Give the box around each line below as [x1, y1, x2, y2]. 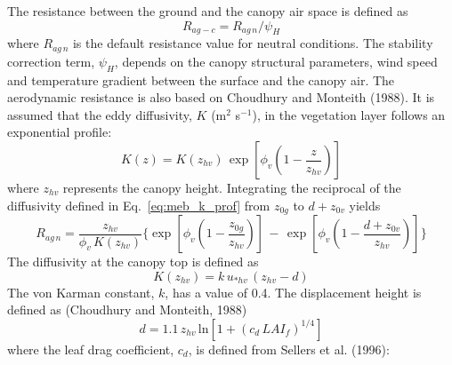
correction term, [7, 52, 95, 70]
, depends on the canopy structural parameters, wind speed [114, 52, 438, 70]
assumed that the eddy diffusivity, [7, 105, 192, 123]
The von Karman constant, [7, 282, 155, 301]
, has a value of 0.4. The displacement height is [165, 282, 422, 301]
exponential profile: [7, 123, 112, 141]
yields [349, 195, 381, 214]
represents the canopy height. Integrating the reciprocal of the [62, 179, 401, 197]
